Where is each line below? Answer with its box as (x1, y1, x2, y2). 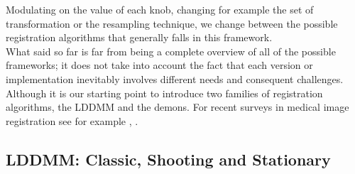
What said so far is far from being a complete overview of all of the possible (6, 43, 336, 58)
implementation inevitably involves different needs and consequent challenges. (6, 71, 344, 86)
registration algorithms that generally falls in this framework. (6, 30, 273, 45)
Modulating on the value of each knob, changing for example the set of (6, 2, 314, 16)
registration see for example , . (6, 113, 138, 128)
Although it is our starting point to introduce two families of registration (6, 85, 323, 100)
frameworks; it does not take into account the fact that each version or (6, 58, 313, 72)
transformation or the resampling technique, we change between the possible (6, 16, 338, 31)
